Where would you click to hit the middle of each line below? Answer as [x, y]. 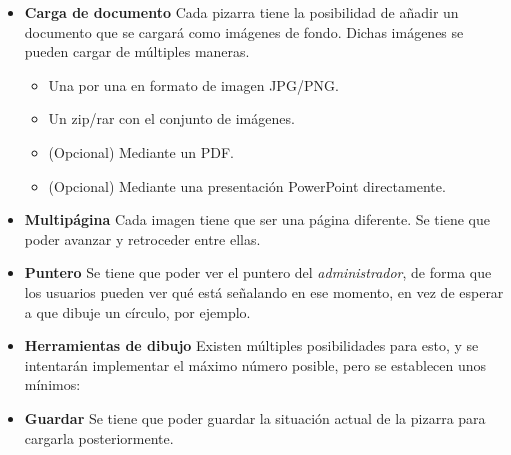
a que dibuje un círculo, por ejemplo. [137, 311]
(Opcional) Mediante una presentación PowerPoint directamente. [247, 185]
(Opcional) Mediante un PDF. [141, 151]
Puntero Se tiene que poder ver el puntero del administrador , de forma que [258, 272]
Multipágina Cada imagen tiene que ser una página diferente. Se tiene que [257, 219]
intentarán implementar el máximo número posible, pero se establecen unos [255, 364]
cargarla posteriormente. [99, 437]
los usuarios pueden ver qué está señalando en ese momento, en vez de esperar [264, 291]
